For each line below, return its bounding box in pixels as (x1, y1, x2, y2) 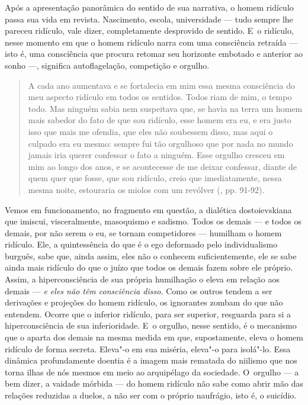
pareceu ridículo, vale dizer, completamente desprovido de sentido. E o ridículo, (5, 24, 294, 37)
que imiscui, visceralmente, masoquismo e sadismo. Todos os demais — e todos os (5, 215, 301, 227)
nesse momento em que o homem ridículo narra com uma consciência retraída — (5, 36, 298, 48)
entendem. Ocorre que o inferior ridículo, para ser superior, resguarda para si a (5, 307, 291, 320)
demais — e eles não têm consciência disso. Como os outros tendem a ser (5, 284, 272, 297)
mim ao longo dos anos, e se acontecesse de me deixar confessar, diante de (28, 160, 297, 172)
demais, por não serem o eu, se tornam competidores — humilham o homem (5, 226, 282, 239)
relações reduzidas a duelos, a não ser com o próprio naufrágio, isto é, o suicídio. (5, 389, 297, 401)
